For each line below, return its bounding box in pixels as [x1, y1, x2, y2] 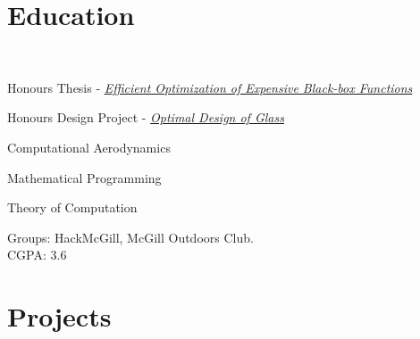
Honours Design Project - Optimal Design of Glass [7, 108, 284, 127]
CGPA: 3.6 [7, 245, 67, 264]
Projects [7, 298, 112, 335]
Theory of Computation [7, 198, 138, 217]
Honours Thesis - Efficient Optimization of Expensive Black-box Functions [7, 78, 413, 96]
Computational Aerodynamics [7, 137, 171, 156]
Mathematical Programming [7, 168, 162, 186]
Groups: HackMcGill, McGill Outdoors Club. [7, 227, 254, 246]
